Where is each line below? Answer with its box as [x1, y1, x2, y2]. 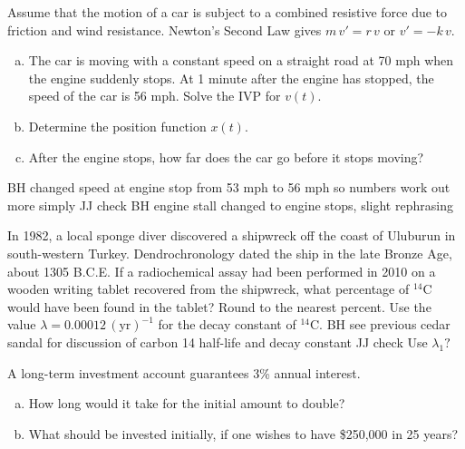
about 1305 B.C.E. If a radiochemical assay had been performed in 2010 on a [7, 261, 436, 280]
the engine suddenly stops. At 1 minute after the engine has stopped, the [28, 68, 434, 87]
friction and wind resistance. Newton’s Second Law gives [7, 20, 322, 39]
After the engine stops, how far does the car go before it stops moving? [28, 147, 424, 166]
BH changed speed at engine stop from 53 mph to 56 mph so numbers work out [7, 178, 450, 197]
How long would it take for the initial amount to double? [28, 394, 345, 413]
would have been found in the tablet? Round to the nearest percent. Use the [7, 297, 431, 316]
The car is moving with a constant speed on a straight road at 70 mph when [28, 51, 454, 70]
